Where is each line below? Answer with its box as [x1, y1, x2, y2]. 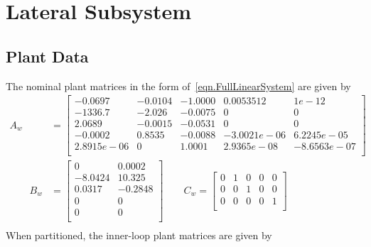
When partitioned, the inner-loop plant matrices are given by [6, 227, 272, 242]
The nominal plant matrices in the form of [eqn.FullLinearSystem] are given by [6, 78, 351, 93]
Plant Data [6, 45, 89, 67]
